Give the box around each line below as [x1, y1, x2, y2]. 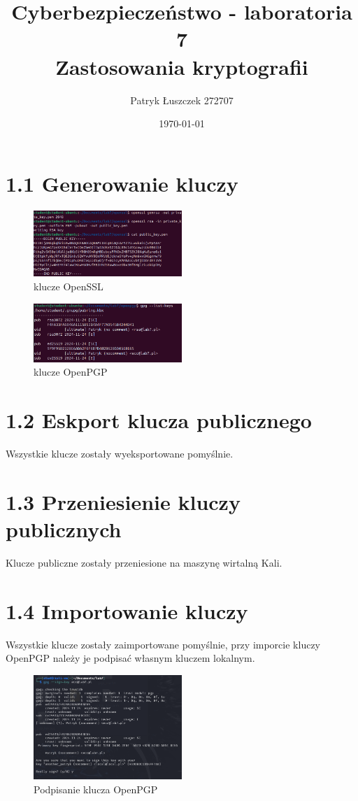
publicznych [6, 515, 122, 544]
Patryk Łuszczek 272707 [130, 92, 234, 107]
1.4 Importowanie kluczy [6, 596, 248, 625]
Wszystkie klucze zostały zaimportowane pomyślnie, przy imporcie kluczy [6, 637, 320, 651]
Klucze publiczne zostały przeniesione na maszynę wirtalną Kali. [6, 555, 282, 569]
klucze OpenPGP [34, 364, 108, 379]
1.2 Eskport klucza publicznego [6, 406, 312, 434]
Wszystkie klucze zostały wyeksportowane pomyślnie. [6, 446, 234, 461]
